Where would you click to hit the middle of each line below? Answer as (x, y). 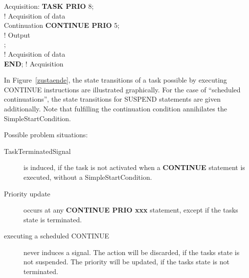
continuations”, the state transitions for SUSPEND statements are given (112, 99)
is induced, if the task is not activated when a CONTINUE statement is (134, 167)
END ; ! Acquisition (34, 63)
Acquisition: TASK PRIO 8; (49, 6)
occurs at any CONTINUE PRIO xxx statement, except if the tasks (131, 210)
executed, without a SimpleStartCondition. (88, 177)
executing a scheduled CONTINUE (57, 236)
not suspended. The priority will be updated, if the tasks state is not (126, 262)
